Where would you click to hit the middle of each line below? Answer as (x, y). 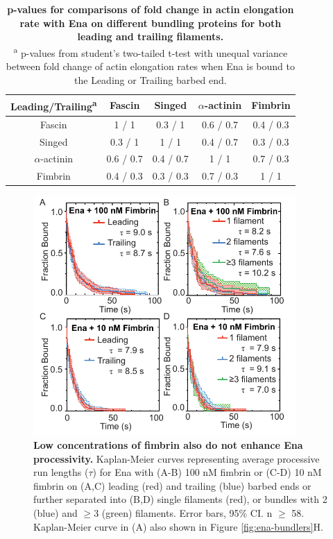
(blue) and (55, 513)
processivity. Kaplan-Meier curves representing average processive (177, 458)
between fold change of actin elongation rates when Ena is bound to (150, 66)
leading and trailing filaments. (151, 36)
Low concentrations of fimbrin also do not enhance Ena (168, 445)
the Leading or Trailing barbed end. (151, 79)
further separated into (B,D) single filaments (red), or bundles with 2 (180, 499)
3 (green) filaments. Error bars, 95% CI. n (183, 513)
